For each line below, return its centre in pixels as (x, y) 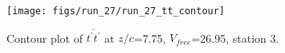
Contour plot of (45, 38)
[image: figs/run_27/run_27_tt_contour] (116, 11)
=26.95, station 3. (235, 38)
